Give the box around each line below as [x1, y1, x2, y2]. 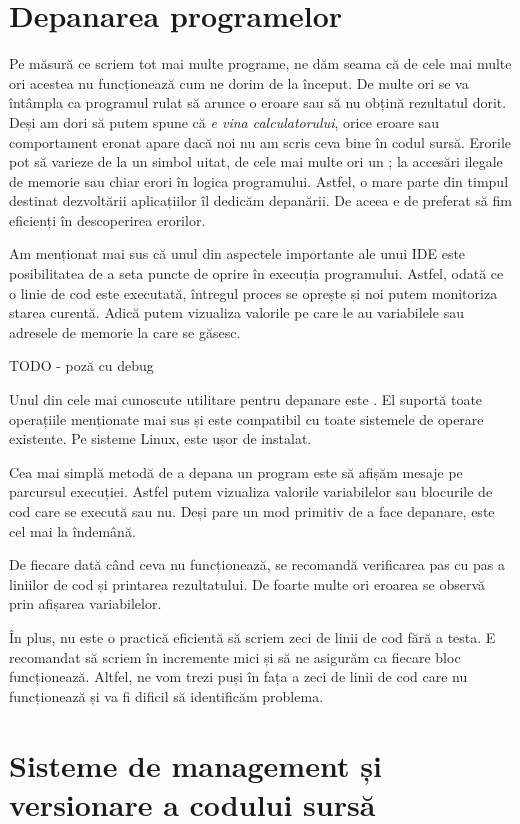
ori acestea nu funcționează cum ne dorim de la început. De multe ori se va [9, 72, 469, 93]
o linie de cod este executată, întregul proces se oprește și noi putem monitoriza [9, 282, 498, 303]
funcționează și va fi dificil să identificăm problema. [9, 685, 324, 706]
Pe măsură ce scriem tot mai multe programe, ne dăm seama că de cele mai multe [9, 53, 512, 74]
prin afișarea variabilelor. [9, 593, 162, 614]
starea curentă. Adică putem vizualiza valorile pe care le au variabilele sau [9, 302, 464, 323]
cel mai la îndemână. [9, 520, 136, 541]
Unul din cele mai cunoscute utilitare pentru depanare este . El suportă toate [9, 389, 483, 410]
